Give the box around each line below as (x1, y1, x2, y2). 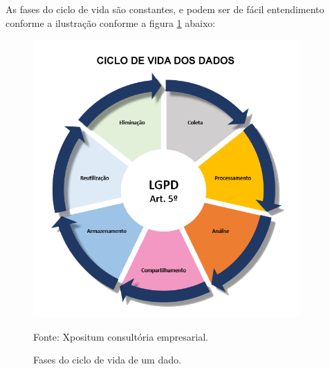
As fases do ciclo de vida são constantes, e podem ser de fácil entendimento (6, 2, 324, 16)
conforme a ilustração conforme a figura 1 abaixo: (6, 15, 216, 30)
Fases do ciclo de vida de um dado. (33, 352, 181, 367)
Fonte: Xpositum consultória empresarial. (33, 329, 208, 343)
